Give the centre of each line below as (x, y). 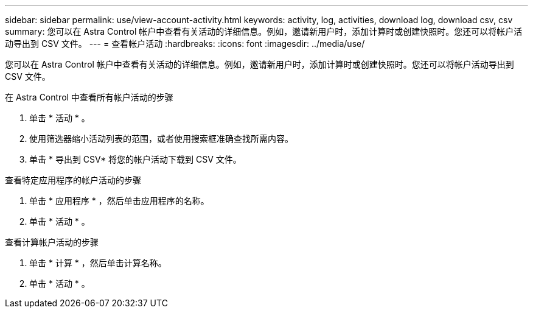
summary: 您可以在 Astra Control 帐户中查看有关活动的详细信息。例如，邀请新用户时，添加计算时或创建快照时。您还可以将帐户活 (264, 31)
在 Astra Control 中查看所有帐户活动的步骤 (89, 97)
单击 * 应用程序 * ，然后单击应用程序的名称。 (119, 201)
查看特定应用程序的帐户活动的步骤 (73, 180)
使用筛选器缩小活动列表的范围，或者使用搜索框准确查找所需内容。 (161, 139)
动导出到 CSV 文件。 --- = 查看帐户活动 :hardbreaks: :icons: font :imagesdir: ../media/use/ (185, 44)
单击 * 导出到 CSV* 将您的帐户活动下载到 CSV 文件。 (135, 159)
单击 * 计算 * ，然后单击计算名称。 (98, 263)
